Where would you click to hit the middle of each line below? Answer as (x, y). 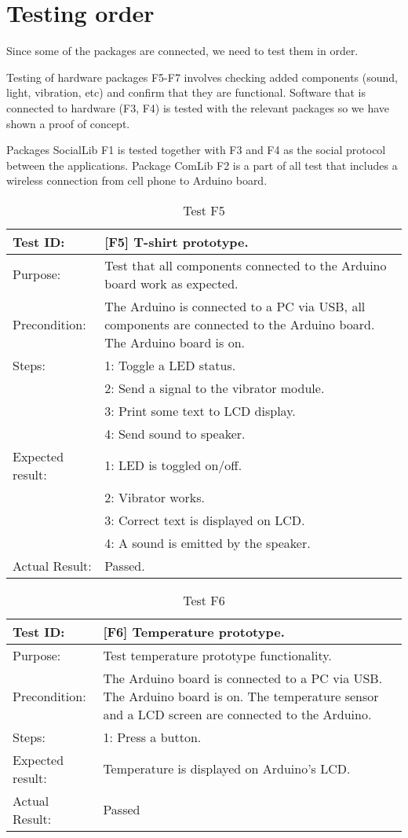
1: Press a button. (152, 737)
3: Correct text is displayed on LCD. (205, 520)
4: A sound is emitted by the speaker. (208, 542)
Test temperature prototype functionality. (217, 655)
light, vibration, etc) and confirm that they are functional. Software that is (186, 92)
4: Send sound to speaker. (175, 433)
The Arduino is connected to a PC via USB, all (235, 306)
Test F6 (204, 600)
